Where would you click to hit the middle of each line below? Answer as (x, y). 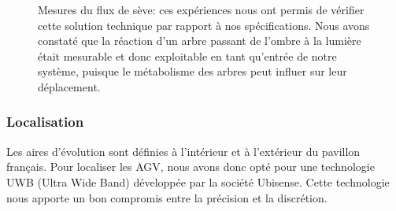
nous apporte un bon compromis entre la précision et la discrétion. (167, 197)
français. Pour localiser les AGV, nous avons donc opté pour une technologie (191, 167)
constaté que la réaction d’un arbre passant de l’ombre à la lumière (200, 41)
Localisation (45, 122)
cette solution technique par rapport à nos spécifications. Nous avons (204, 25)
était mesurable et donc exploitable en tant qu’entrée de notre (187, 56)
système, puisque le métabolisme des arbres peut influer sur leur (192, 71)
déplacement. (69, 86)
